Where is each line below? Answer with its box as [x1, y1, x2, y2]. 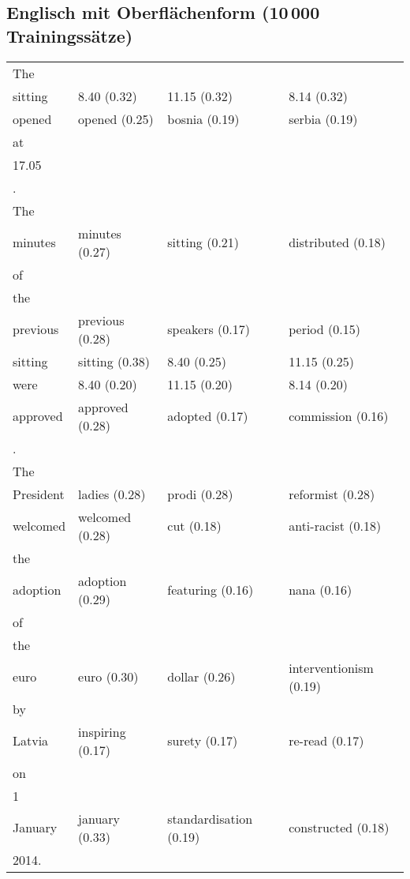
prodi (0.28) [167, 484, 233, 503]
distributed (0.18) [289, 233, 386, 252]
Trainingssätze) [6, 23, 133, 47]
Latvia [13, 731, 49, 750]
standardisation [167, 809, 253, 828]
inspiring [78, 722, 126, 741]
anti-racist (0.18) [289, 517, 382, 535]
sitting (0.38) [78, 351, 150, 370]
